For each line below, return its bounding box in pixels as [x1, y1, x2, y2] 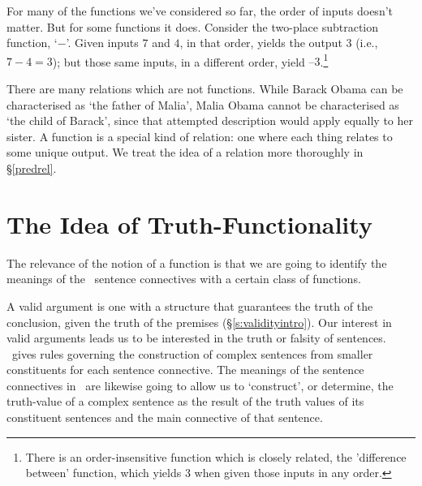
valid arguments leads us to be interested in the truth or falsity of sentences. [6, 329, 386, 346]
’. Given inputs [66, 34, 139, 51]
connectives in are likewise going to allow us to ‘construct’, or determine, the [6, 376, 394, 394]
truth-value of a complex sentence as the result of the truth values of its [6, 393, 364, 410]
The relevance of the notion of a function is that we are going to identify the [6, 254, 387, 271]
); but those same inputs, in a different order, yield [52, 53, 305, 70]
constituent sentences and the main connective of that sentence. [6, 409, 323, 426]
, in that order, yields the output [179, 34, 342, 51]
